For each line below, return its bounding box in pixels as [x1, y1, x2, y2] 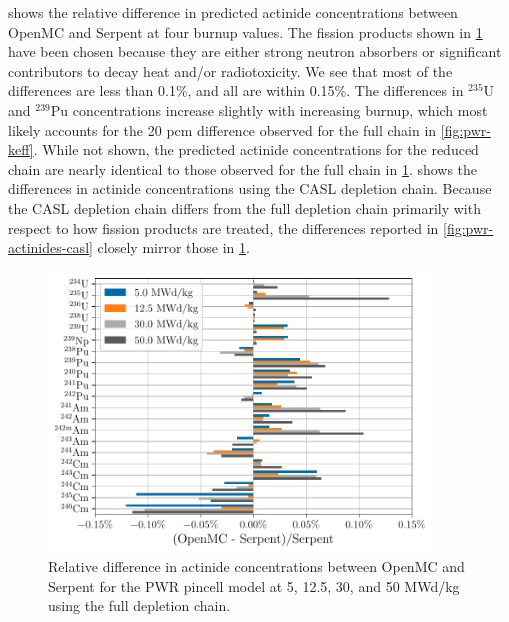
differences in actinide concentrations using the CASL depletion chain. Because [8, 178, 492, 199]
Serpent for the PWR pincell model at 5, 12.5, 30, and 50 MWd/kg [48, 575, 460, 596]
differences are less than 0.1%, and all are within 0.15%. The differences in [8, 80, 464, 101]
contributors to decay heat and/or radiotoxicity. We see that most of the [8, 60, 453, 81]
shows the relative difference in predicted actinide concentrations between [8, 2, 458, 22]
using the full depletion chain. [48, 595, 231, 616]
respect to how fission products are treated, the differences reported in [8, 217, 439, 238]
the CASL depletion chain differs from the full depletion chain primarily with [8, 197, 481, 218]
